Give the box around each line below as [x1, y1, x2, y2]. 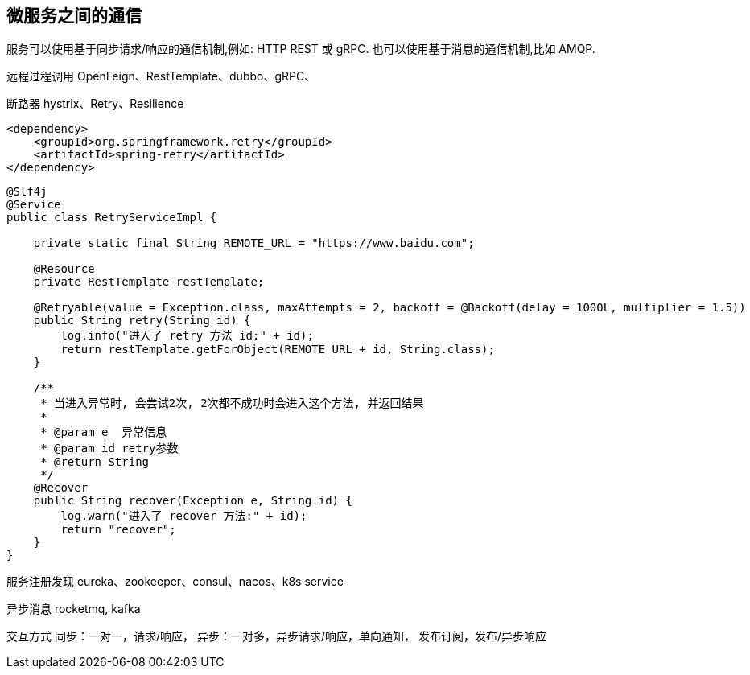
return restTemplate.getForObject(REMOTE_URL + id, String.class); [60, 343, 495, 356]
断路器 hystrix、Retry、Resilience [6, 97, 184, 111]
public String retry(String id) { [33, 314, 251, 327]
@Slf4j [6, 185, 47, 199]
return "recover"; [60, 523, 176, 537]
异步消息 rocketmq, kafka [6, 602, 141, 616]
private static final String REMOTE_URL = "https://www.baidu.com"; [33, 237, 475, 250]
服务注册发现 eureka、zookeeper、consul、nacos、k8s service [6, 574, 344, 589]
